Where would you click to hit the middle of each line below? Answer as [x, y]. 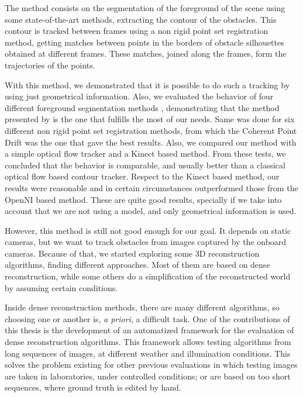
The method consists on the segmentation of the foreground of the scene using [145, 8]
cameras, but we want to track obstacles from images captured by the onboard [146, 242]
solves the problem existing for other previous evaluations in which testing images [151, 365]
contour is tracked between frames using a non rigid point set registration [137, 31]
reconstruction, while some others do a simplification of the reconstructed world [148, 276]
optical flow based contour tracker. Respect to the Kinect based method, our [142, 176]
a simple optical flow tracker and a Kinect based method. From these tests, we [145, 153]
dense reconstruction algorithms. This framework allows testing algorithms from [148, 342]
